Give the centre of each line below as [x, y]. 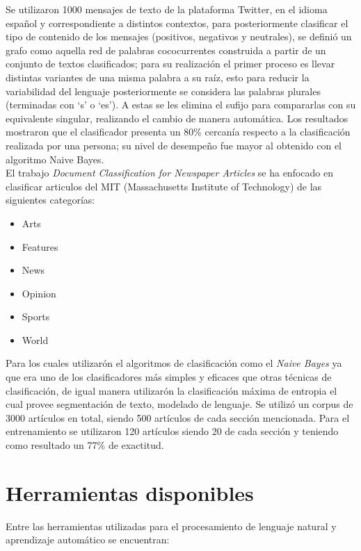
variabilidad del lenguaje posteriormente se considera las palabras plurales [163, 91]
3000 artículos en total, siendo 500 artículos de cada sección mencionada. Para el [178, 417]
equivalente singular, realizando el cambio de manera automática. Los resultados [177, 118]
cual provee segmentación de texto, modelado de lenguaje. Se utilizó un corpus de [179, 404]
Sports [36, 316]
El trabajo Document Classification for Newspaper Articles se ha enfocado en [169, 173]
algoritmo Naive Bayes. [55, 159]
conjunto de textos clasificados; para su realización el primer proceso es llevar [170, 64]
